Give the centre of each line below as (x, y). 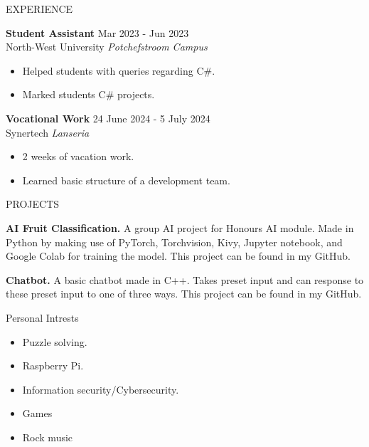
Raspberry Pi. (53, 366)
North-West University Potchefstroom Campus (107, 47)
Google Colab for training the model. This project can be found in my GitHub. (178, 256)
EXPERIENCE (39, 9)
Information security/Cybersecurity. (101, 389)
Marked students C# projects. (89, 94)
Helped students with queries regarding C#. (119, 70)
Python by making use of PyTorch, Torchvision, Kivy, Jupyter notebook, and (174, 242)
